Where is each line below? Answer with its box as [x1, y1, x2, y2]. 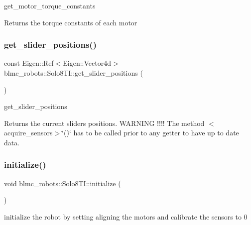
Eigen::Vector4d [63, 58, 111, 68]
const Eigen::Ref [4, 58, 54, 68]
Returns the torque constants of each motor [4, 17, 137, 27]
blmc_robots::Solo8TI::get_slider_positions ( [4, 68, 143, 78]
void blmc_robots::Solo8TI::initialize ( [4, 178, 121, 188]
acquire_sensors [4, 127, 53, 138]
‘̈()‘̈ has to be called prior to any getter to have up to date [62, 127, 239, 138]
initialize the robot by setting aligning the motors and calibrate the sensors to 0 [4, 211, 248, 222]
